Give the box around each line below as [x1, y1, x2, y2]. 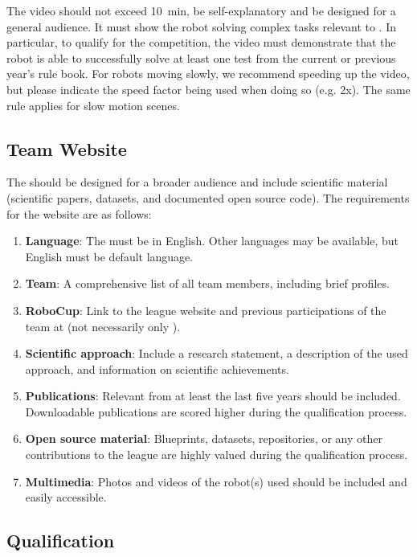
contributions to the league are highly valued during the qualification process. [25, 446, 408, 463]
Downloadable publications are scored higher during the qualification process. [25, 403, 407, 420]
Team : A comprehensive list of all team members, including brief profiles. [25, 275, 390, 292]
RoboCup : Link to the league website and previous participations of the [25, 301, 386, 318]
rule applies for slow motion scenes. [6, 96, 180, 113]
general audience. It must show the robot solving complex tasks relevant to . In [6, 18, 397, 35]
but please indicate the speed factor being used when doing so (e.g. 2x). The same [6, 80, 411, 97]
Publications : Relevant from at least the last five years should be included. [25, 387, 401, 404]
